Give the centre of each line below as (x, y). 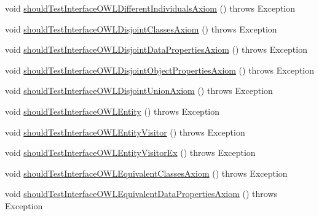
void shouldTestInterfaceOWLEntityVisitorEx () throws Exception (130, 152)
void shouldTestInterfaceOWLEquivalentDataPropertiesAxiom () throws (141, 194)
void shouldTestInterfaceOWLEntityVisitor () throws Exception (125, 132)
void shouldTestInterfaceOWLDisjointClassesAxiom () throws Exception (141, 29)
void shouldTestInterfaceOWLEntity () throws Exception (112, 111)
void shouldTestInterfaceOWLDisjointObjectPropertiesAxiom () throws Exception (160, 70)
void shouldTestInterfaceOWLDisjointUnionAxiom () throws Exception (139, 91)
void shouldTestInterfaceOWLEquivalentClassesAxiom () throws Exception (146, 173)
